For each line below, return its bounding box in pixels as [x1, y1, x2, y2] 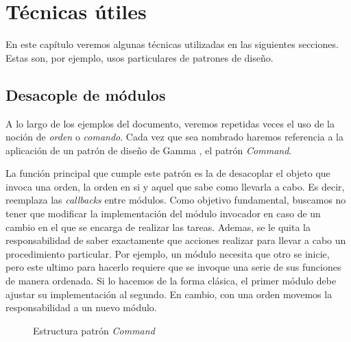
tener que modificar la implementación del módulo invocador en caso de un [5, 206, 321, 221]
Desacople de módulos [5, 84, 166, 105]
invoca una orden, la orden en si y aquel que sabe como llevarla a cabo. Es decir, [5, 179, 345, 193]
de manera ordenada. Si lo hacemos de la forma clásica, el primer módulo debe [5, 273, 337, 288]
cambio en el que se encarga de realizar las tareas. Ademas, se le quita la [5, 219, 311, 234]
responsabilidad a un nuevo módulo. [5, 300, 157, 315]
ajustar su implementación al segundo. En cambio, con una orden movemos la [5, 286, 332, 301]
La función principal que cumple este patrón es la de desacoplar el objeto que [5, 166, 330, 180]
